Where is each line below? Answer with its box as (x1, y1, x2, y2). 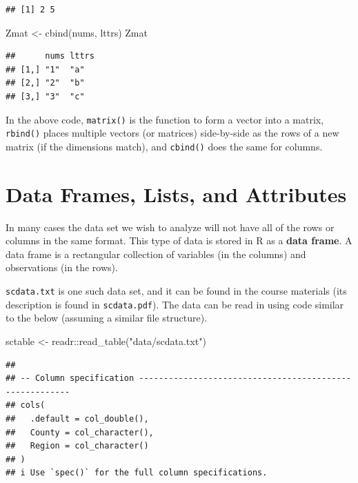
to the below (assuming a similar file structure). (6, 310, 208, 325)
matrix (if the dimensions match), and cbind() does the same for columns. (6, 139, 323, 153)
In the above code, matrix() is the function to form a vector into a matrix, (6, 112, 324, 126)
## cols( (6, 400, 46, 411)
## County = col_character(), (6, 427, 154, 437)
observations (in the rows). (6, 260, 118, 275)
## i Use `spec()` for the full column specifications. (6, 468, 268, 478)
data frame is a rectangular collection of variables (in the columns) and (6, 246, 306, 261)
